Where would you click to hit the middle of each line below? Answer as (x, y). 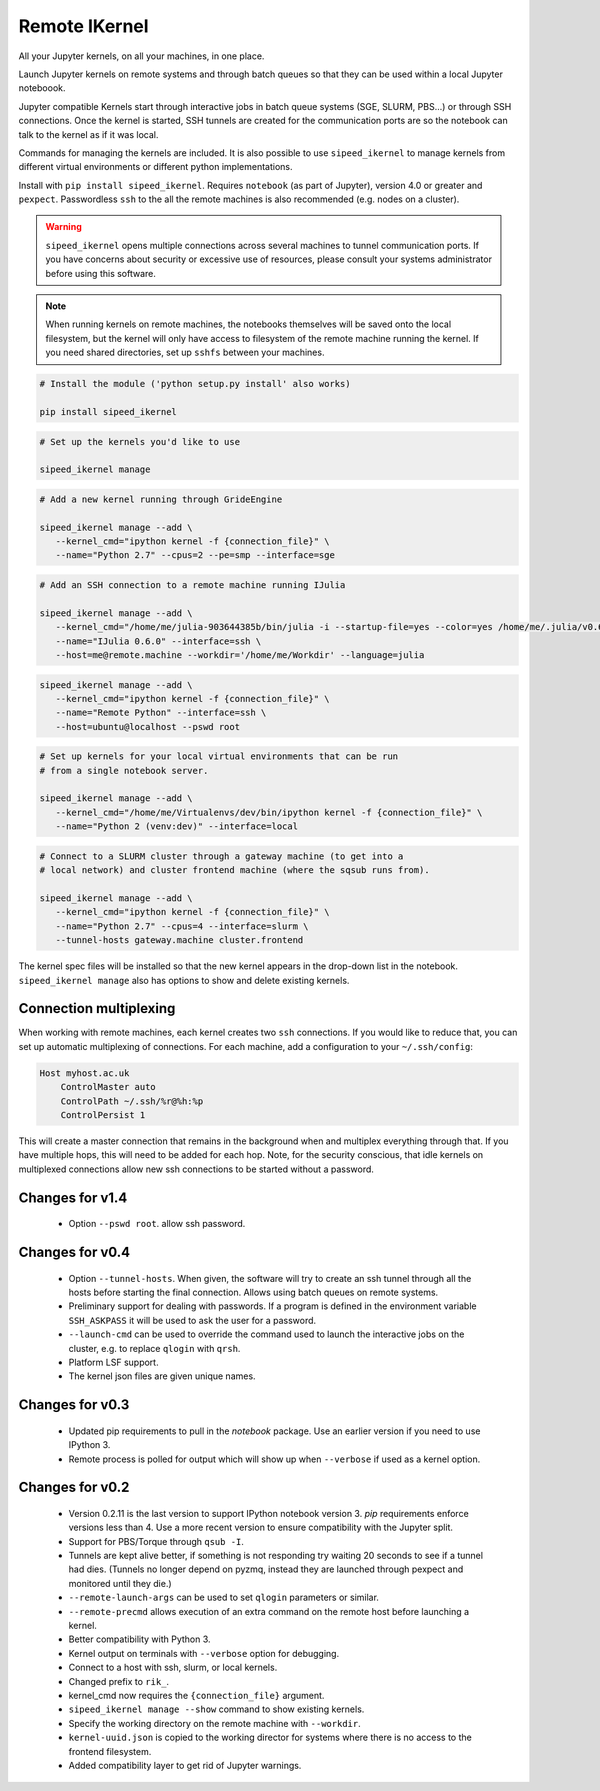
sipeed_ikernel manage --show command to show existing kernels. (216, 1709)
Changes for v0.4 (74, 1252)
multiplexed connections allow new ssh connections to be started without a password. (196, 1169)
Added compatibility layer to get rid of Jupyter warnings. (185, 1765)
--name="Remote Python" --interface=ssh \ (161, 713)
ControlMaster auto (108, 1087)
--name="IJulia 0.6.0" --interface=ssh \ (158, 641)
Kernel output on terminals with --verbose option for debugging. (204, 1653)
